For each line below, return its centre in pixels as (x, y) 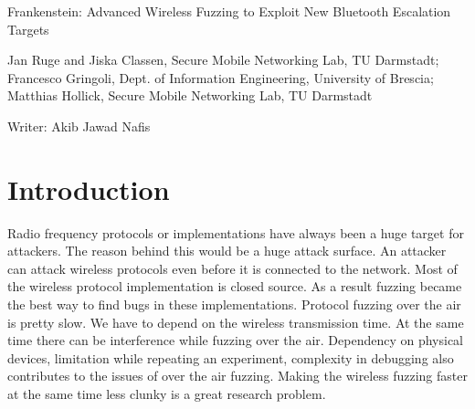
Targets (28, 29)
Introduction (89, 189)
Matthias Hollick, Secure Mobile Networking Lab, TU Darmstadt (190, 95)
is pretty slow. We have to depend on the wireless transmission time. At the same (236, 322)
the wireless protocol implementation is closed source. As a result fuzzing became (235, 286)
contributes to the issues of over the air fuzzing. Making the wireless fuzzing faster (237, 376)
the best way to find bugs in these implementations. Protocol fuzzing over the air (234, 304)
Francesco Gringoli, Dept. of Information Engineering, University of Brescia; (221, 77)
